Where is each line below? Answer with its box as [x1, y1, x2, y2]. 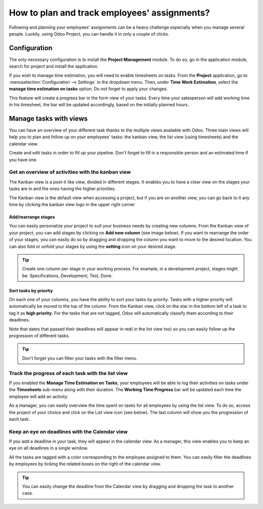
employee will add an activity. [9, 394, 69, 399]
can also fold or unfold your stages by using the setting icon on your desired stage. [9, 244, 177, 249]
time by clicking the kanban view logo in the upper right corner [9, 201, 135, 207]
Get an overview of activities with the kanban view [9, 169, 131, 175]
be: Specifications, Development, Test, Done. [22, 273, 113, 279]
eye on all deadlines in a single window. [9, 445, 89, 451]
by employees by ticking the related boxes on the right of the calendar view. [9, 461, 162, 467]
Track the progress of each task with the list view [9, 370, 128, 377]
